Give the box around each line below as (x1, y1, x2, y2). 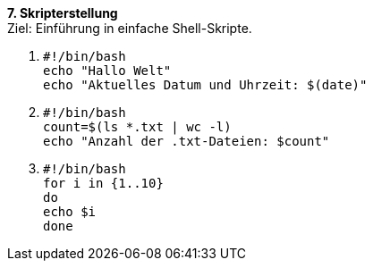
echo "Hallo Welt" (43, 63, 172, 78)
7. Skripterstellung (7, 5, 118, 21)
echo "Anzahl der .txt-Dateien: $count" (43, 134, 330, 148)
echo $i (43, 205, 97, 219)
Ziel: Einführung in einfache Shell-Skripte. (7, 21, 252, 36)
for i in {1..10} (43, 176, 164, 190)
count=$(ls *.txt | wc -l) (43, 120, 232, 134)
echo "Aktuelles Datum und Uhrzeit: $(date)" (43, 78, 368, 92)
